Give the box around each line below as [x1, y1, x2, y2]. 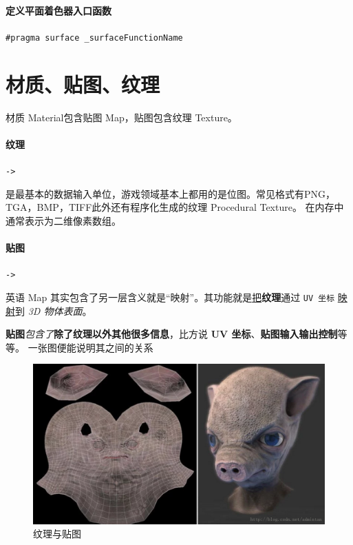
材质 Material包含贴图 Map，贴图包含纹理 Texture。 [6, 110, 237, 124]
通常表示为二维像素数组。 [6, 213, 121, 227]
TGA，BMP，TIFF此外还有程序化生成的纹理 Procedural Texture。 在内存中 [6, 200, 344, 214]
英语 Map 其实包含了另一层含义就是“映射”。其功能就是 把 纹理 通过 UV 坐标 [6, 289, 335, 304]
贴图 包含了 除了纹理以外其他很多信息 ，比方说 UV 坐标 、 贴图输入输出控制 [6, 327, 338, 341]
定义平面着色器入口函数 [6, 3, 111, 17]
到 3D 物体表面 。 [15, 303, 92, 318]
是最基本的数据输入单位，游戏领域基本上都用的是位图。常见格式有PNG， [6, 186, 336, 200]
